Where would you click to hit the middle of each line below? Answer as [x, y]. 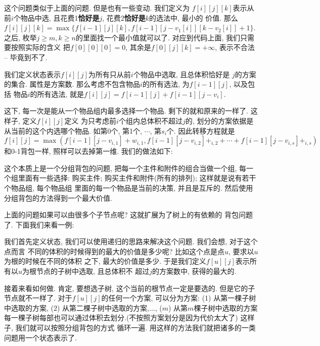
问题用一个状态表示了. [40, 337]
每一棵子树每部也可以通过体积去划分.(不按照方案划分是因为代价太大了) [121, 318]
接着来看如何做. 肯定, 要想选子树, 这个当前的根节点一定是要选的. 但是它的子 [130, 288]
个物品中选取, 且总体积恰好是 [181, 74]
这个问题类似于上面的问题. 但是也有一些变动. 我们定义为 [97, 8]
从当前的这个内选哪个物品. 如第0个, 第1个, [73, 130]
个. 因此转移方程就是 [201, 130]
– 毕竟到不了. [26, 57]
